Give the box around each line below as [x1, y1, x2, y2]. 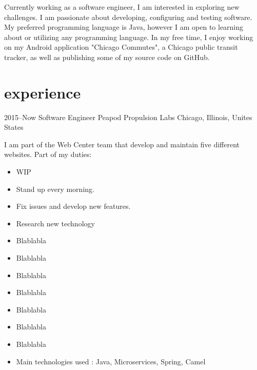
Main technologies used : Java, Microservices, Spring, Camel [16, 356, 206, 366]
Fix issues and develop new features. [16, 201, 131, 211]
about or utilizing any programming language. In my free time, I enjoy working [4, 31, 253, 42]
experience [4, 82, 81, 103]
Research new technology [16, 218, 95, 228]
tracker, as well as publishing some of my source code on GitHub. [4, 51, 210, 62]
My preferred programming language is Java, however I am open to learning [4, 22, 244, 32]
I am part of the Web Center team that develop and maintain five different [4, 139, 240, 149]
